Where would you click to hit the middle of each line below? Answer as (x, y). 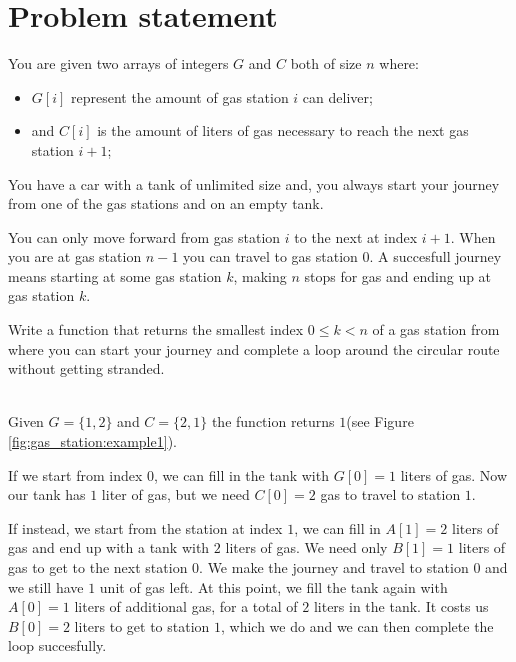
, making (260, 275)
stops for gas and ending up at (398, 275)
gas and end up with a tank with (109, 547)
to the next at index (356, 236)
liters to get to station (142, 625)
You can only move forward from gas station (144, 236)
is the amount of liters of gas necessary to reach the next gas (283, 130)
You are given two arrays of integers (118, 63)
